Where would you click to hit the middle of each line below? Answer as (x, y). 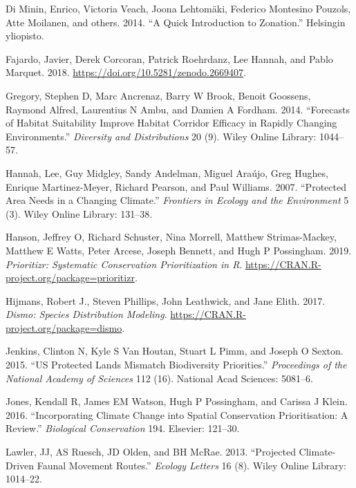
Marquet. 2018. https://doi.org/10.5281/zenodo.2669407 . (126, 72)
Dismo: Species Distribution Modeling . (86, 314)
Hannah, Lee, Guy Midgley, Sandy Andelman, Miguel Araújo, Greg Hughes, (167, 172)
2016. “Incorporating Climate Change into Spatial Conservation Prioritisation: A (177, 414)
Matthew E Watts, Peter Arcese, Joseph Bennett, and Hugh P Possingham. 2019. (179, 250)
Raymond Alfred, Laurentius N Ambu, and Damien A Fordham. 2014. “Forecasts (178, 109)
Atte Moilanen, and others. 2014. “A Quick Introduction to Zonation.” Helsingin (176, 22)
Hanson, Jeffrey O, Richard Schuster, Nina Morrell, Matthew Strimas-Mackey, (171, 237)
